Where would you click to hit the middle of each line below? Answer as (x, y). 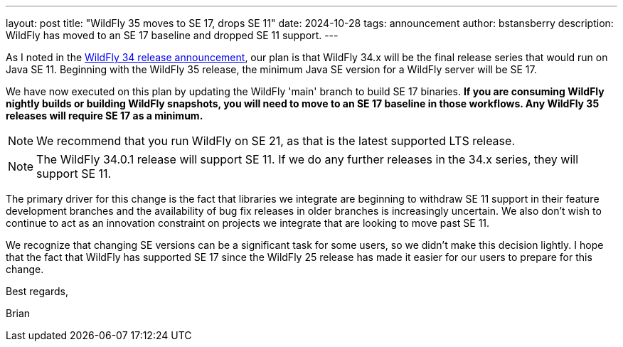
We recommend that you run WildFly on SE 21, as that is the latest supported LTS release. (276, 141)
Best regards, (37, 291)
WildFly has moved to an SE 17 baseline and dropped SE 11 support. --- (172, 35)
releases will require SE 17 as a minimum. (105, 116)
